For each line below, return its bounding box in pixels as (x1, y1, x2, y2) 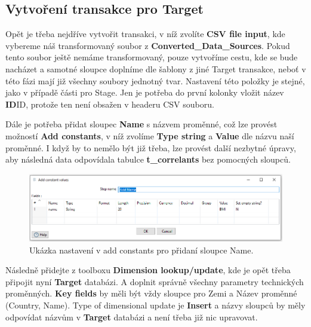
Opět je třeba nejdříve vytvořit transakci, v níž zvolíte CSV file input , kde (5, 27, 285, 40)
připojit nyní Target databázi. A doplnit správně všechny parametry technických (5, 275, 304, 288)
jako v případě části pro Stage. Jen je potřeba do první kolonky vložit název (5, 86, 284, 99)
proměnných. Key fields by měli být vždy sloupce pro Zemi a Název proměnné (5, 287, 297, 300)
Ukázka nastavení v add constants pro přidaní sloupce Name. (29, 243, 254, 256)
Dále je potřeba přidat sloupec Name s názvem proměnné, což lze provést (5, 118, 278, 130)
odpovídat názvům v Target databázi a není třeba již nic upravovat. (5, 310, 258, 323)
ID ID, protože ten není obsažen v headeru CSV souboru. (5, 97, 214, 110)
